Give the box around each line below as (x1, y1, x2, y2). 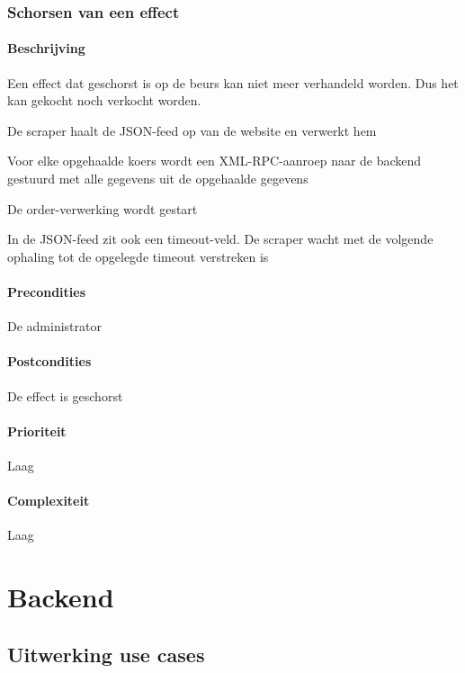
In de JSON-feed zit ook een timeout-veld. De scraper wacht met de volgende (7, 229, 434, 248)
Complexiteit (7, 491, 90, 510)
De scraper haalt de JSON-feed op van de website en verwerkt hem (7, 121, 377, 139)
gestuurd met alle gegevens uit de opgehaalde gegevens (7, 169, 309, 188)
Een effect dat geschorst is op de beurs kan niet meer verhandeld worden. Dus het (7, 73, 459, 92)
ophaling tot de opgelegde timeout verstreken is (7, 247, 269, 265)
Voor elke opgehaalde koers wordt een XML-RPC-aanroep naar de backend (7, 151, 422, 170)
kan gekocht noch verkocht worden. (7, 91, 201, 110)
